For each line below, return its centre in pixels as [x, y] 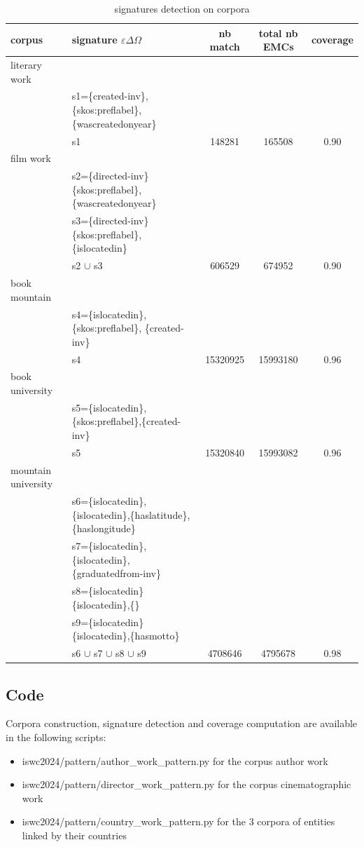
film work [31, 158]
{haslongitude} [104, 528]
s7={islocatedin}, [109, 546]
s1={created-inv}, [110, 96]
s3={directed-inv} [110, 221]
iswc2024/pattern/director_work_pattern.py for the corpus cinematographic [187, 784]
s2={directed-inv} [110, 176]
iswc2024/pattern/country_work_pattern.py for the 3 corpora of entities [178, 821]
